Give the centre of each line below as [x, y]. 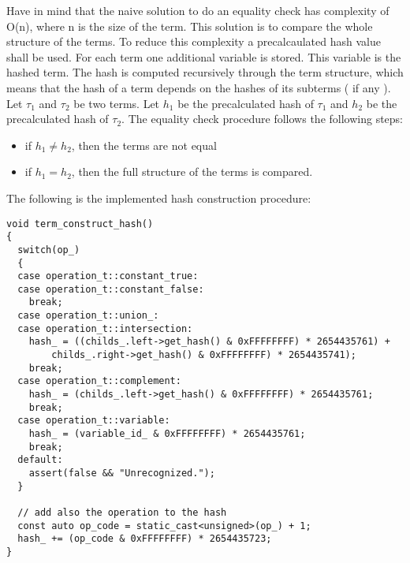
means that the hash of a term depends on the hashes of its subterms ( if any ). [199, 87]
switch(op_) [49, 250]
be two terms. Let [117, 103]
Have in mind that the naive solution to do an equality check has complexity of [198, 10]
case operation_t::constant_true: [108, 276]
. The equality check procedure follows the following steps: [263, 119]
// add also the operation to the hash [122, 512]
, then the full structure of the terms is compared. [192, 172]
